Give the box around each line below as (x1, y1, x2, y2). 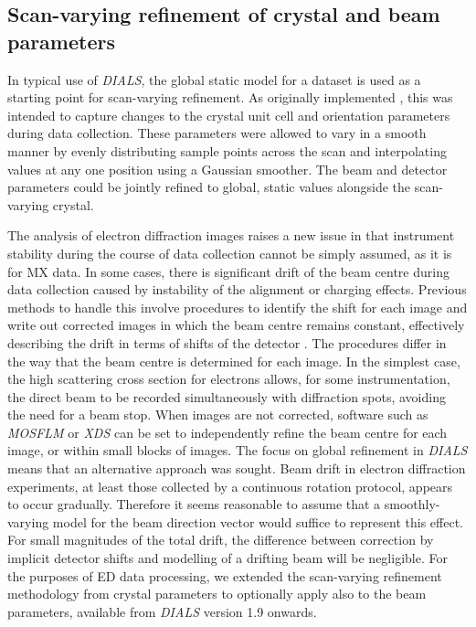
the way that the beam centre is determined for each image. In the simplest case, (7, 351, 460, 370)
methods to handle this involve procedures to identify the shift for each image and (7, 297, 468, 316)
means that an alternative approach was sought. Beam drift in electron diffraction (7, 459, 466, 478)
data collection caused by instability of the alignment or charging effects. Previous (7, 280, 467, 299)
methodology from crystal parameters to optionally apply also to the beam (7, 584, 427, 603)
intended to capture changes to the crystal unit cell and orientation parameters (7, 105, 450, 124)
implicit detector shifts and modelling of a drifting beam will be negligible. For (7, 548, 448, 568)
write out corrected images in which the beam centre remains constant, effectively (7, 315, 465, 335)
